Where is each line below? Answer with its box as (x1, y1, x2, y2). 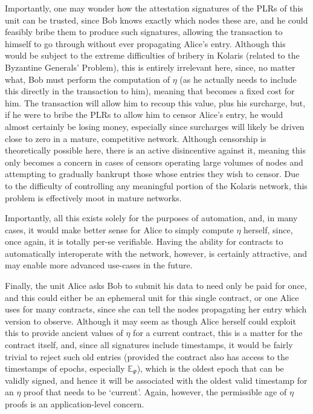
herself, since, (244, 223, 293, 236)
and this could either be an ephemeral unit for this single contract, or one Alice (5, 291, 299, 303)
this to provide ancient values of (5, 326, 123, 339)
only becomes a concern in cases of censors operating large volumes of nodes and (5, 155, 303, 168)
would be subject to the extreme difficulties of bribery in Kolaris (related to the (5, 49, 300, 62)
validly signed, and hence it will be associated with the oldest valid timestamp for (5, 374, 308, 386)
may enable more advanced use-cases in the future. (5, 259, 193, 271)
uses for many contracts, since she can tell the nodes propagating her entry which (5, 303, 307, 315)
